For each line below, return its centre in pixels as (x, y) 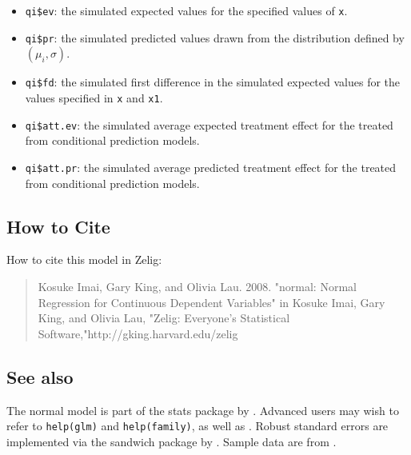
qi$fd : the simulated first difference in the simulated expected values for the (213, 82)
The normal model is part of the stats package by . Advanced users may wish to (203, 410)
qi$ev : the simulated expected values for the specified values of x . (186, 10)
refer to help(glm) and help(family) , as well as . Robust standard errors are (198, 426)
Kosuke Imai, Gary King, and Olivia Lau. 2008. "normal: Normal (197, 286)
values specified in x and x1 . (94, 97)
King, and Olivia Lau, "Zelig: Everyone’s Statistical (164, 318)
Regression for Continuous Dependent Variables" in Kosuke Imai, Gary (211, 302)
